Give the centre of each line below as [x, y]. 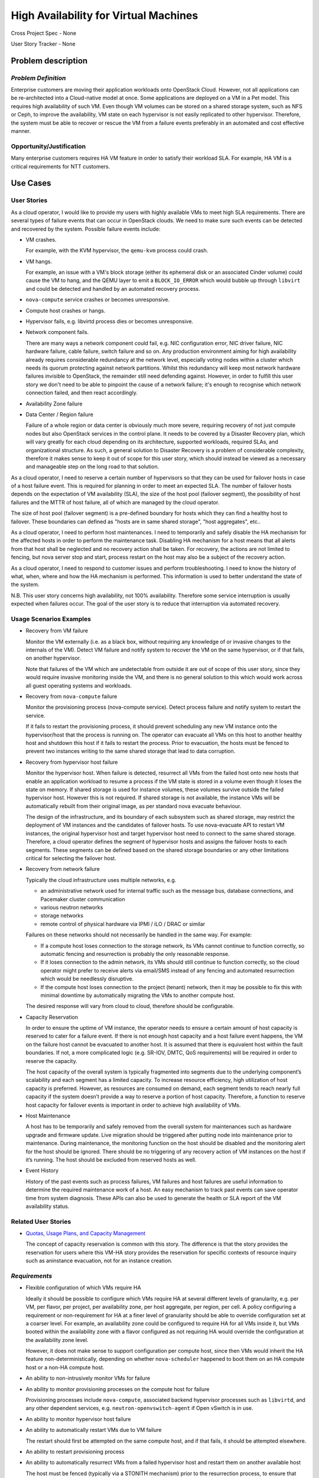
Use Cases [31, 183]
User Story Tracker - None [43, 44]
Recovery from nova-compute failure [71, 696]
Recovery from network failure [63, 869]
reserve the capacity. [51, 1061]
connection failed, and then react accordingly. [82, 393]
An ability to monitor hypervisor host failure [78, 1419]
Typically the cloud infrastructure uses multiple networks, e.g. [101, 880]
